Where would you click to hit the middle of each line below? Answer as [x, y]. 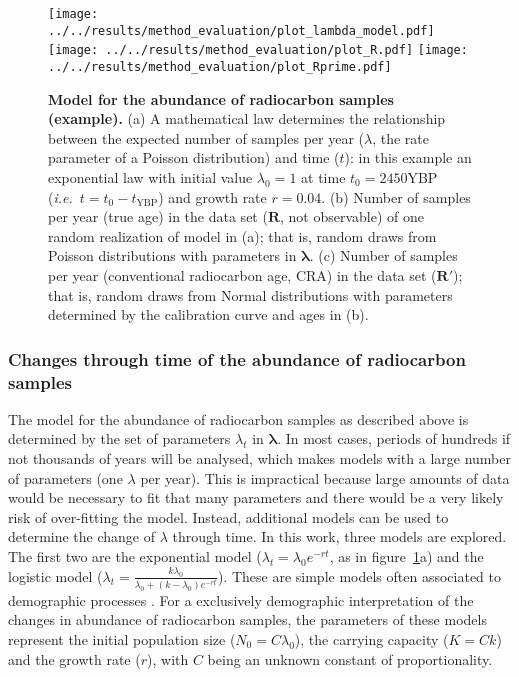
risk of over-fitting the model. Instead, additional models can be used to [228, 516]
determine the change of [82, 536]
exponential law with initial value [150, 177]
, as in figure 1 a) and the [406, 556]
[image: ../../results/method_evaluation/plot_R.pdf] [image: [258, 50]
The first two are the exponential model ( [135, 556]
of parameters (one [65, 477]
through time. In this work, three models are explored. [339, 536]
